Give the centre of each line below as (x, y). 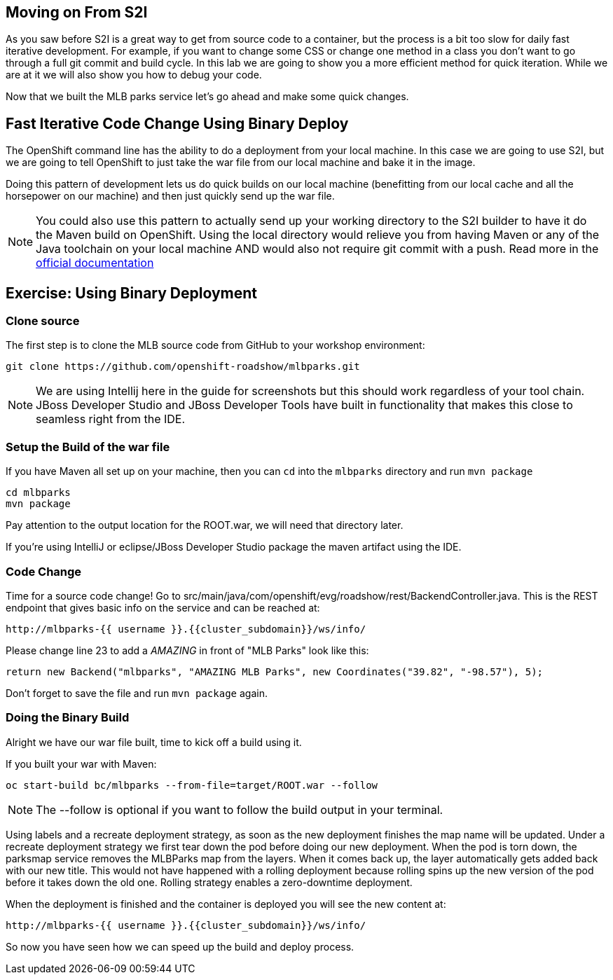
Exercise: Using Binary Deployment (132, 293)
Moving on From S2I (77, 12)
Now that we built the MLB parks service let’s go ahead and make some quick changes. (207, 97)
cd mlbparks (38, 493)
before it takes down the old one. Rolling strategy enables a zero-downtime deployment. (209, 882)
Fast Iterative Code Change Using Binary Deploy (177, 123)
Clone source (43, 321)
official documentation (95, 263)
